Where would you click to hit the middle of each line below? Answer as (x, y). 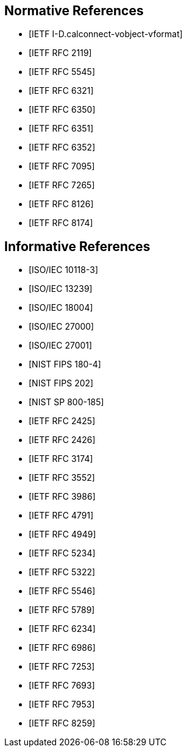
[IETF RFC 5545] (62, 72)
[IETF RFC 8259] (62, 723)
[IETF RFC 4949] (62, 534)
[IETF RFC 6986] (62, 648)
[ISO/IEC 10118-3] (63, 270)
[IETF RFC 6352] (62, 147)
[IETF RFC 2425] (62, 421)
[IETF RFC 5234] (62, 553)
